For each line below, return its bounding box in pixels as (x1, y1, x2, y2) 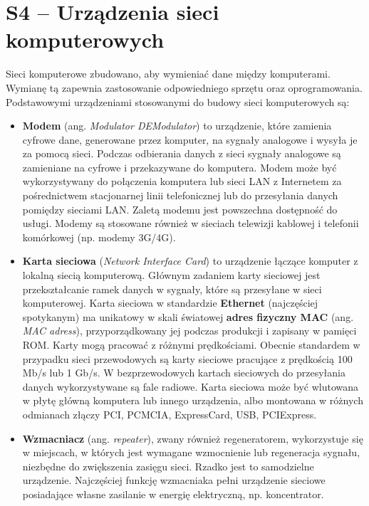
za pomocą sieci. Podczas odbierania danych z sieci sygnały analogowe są (22, 146, 341, 161)
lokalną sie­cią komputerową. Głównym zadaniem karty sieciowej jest (22, 268, 321, 283)
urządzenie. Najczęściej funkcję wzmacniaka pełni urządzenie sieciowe (22, 473, 326, 487)
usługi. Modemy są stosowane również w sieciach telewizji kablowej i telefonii (22, 216, 359, 231)
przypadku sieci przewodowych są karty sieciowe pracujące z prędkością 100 (22, 351, 353, 366)
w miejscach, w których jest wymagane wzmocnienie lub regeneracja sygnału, (22, 445, 360, 460)
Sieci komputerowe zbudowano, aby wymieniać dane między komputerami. (6, 66, 331, 81)
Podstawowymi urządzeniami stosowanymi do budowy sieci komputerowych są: (6, 94, 350, 109)
